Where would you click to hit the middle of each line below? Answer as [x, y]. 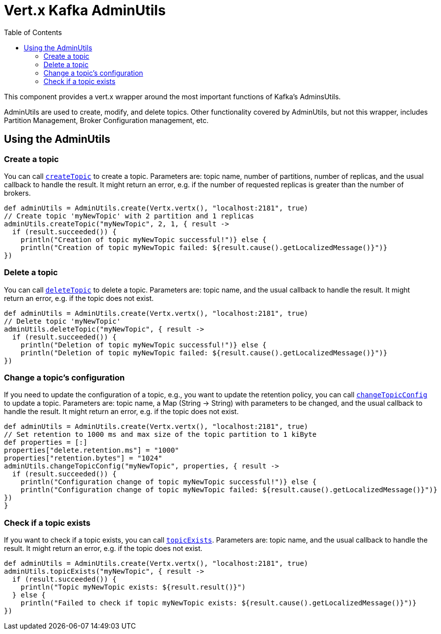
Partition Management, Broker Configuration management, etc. [106, 120]
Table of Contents [33, 32]
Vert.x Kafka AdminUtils [85, 10]
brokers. [18, 193]
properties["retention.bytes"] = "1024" [83, 458]
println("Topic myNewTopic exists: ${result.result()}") [133, 587]
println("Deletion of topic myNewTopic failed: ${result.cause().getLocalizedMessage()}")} [204, 353]
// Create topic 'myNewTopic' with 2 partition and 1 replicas [129, 216]
